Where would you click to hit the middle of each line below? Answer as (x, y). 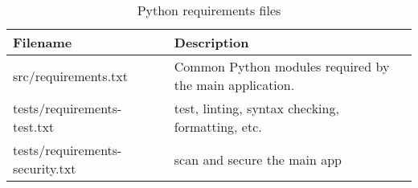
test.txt (34, 127)
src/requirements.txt (70, 76)
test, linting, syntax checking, (256, 108)
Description (211, 42)
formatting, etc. (218, 127)
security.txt (45, 168)
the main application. (234, 85)
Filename (43, 42)
